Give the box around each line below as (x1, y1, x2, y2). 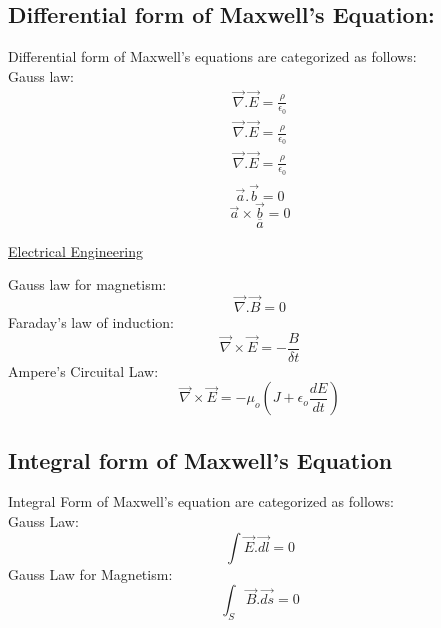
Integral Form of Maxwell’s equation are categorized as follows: (8, 491, 394, 512)
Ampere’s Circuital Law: (8, 360, 159, 381)
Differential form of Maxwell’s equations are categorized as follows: (8, 46, 417, 67)
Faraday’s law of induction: (8, 311, 175, 332)
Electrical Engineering (8, 240, 144, 261)
